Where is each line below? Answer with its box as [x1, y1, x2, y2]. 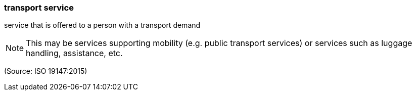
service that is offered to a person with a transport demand [4, 21, 201, 30]
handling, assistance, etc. [26, 48, 123, 59]
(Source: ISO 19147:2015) [4, 67, 87, 76]
